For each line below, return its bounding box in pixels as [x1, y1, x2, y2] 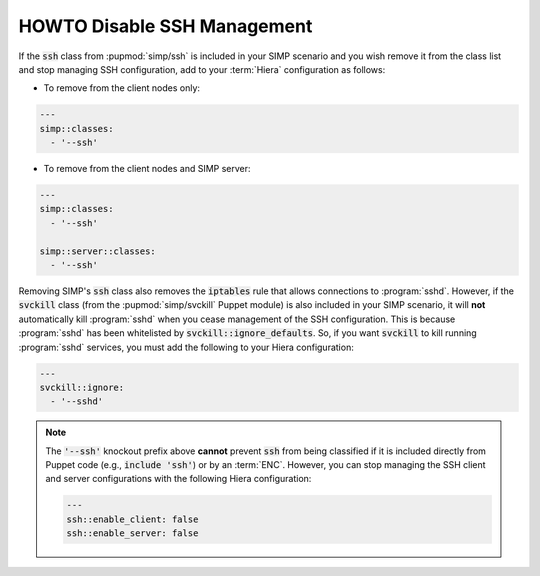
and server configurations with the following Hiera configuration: [45, 473, 312, 485]
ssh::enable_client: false [66, 513, 199, 525]
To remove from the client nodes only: [43, 82, 200, 94]
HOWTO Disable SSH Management [18, 15, 313, 37]
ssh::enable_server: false [66, 528, 199, 539]
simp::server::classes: [39, 245, 157, 257]
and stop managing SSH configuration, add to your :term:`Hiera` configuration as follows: [18, 63, 386, 75]
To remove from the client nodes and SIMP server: [43, 163, 251, 175]
